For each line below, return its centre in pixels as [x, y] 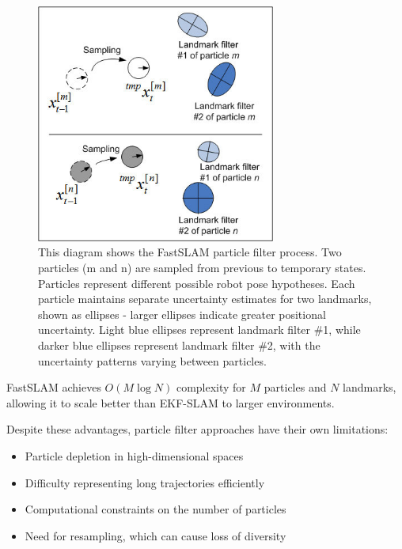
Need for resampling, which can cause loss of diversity [155, 535]
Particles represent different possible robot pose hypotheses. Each [197, 283]
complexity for [211, 387]
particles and [295, 387]
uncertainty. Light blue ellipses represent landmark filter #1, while [199, 329]
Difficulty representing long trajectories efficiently [145, 482]
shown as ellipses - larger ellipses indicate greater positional [182, 314]
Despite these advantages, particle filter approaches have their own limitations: [197, 429]
